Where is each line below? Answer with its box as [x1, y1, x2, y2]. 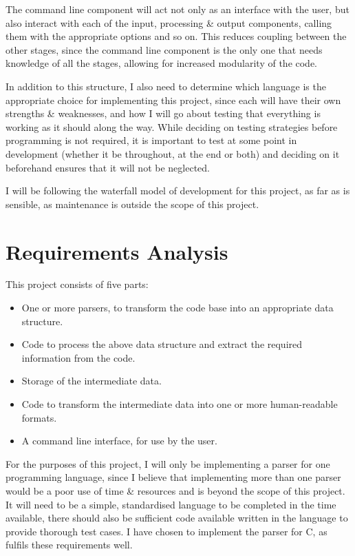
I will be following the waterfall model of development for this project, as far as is [6, 183, 350, 198]
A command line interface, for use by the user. [21, 433, 217, 448]
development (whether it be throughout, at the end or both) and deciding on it [6, 146, 340, 161]
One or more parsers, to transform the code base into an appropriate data [21, 300, 334, 315]
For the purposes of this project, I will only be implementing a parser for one [6, 456, 330, 471]
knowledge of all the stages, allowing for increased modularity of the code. [6, 56, 318, 70]
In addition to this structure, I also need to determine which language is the [6, 79, 326, 93]
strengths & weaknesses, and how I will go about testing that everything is [6, 106, 321, 121]
